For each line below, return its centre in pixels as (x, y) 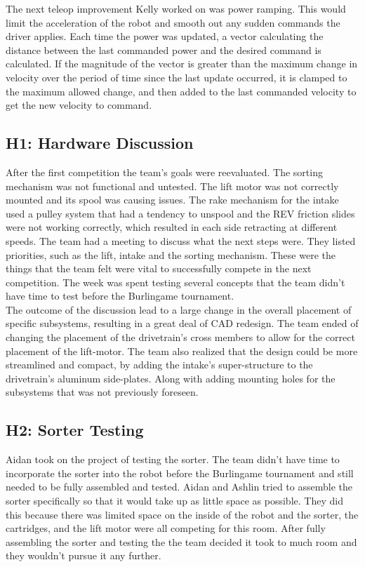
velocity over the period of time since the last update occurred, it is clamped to (177, 77)
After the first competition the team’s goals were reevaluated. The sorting (164, 172)
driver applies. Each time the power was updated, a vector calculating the (165, 36)
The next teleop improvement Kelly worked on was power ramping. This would (176, 8)
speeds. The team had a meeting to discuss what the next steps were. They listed (181, 240)
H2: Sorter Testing (75, 430)
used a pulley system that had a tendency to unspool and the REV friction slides (180, 213)
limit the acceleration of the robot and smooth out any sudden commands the (173, 22)
